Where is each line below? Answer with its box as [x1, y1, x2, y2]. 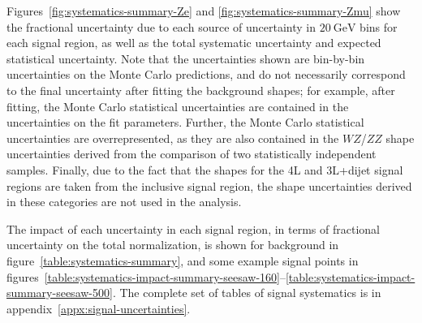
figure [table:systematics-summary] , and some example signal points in [6, 252, 359, 269]
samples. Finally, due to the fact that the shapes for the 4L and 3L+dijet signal [6, 161, 403, 178]
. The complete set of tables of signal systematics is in [112, 284, 381, 301]
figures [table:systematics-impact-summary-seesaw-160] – [6, 268, 286, 285]
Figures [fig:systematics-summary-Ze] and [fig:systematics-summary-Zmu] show [6, 2, 401, 19]
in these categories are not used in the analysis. [6, 193, 242, 210]
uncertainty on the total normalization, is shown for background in [6, 236, 339, 253]
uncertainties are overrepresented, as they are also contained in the [6, 129, 339, 146]
